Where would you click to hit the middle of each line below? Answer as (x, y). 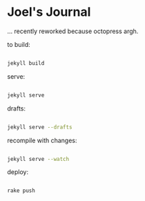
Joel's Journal (49, 12)
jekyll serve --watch (38, 159)
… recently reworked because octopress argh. (73, 31)
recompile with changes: (42, 140)
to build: (19, 44)
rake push (21, 191)
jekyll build (26, 63)
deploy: (18, 172)
